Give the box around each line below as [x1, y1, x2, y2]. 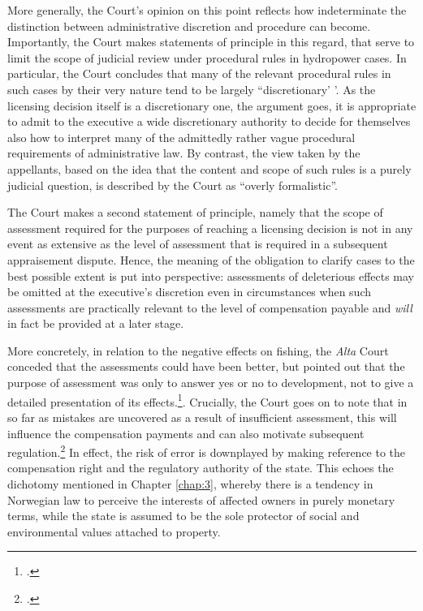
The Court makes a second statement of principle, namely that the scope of [7, 204, 383, 221]
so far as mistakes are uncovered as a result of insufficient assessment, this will [7, 408, 397, 425]
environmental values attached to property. [7, 523, 221, 540]
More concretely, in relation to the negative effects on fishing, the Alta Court [7, 342, 389, 359]
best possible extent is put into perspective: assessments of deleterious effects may [7, 267, 415, 284]
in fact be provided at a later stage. [7, 315, 184, 332]
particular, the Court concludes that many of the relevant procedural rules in [7, 65, 391, 82]
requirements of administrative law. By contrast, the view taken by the [7, 144, 360, 161]
